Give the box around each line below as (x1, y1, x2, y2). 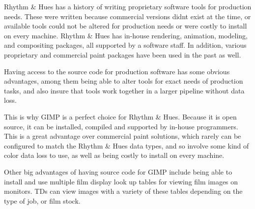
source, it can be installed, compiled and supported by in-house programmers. (4, 121, 238, 131)
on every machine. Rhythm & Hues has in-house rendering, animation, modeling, (4, 30, 248, 40)
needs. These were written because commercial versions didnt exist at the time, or (4, 11, 251, 21)
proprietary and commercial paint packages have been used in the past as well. (4, 49, 241, 60)
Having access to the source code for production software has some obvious (4, 66, 230, 76)
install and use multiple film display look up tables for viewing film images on (4, 176, 238, 186)
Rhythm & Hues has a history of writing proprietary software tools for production (4, 1, 252, 11)
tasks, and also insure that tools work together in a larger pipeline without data (4, 85, 245, 95)
